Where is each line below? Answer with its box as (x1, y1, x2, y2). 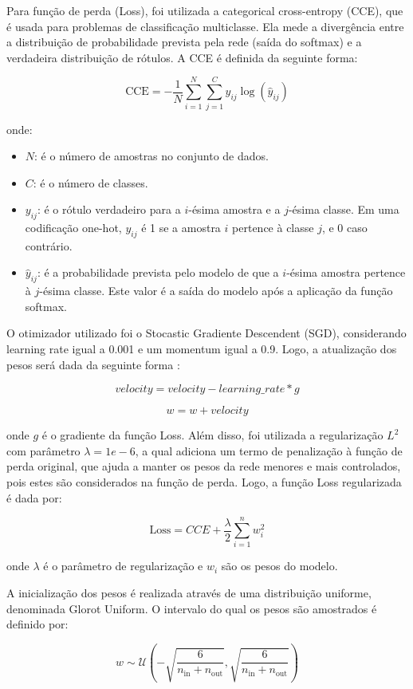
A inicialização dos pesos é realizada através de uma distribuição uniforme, (6, 584, 372, 600)
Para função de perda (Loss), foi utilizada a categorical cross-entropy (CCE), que (6, 2, 403, 18)
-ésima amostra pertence (286, 264, 406, 281)
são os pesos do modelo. (221, 557, 338, 574)
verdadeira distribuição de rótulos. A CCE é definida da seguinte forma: (6, 49, 358, 65)
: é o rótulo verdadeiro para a (37, 201, 181, 218)
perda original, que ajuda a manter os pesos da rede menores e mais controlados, (6, 458, 401, 474)
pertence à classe (232, 219, 314, 236)
